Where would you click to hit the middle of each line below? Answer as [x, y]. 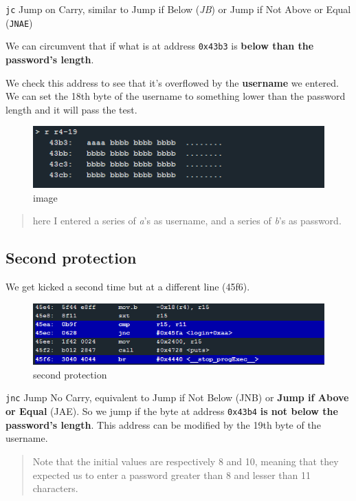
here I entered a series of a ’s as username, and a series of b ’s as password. [187, 221]
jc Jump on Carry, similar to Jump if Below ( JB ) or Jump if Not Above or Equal [178, 9]
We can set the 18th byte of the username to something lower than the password [176, 96]
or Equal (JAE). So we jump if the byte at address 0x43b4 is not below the [172, 411]
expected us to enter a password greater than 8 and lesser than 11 [172, 475]
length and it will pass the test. [71, 109]
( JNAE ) [19, 22]
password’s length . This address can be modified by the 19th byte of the [163, 424]
